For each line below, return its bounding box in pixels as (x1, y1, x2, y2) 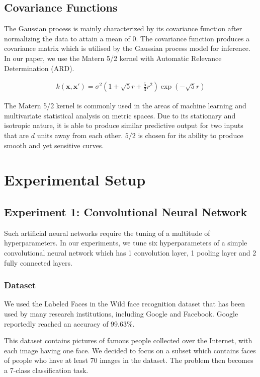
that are (4, 130, 29, 140)
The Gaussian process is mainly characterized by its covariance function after (4, 23, 242, 34)
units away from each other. (37, 130, 123, 140)
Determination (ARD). (4, 62, 74, 73)
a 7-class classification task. (4, 364, 89, 375)
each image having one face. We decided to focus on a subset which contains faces (4, 345, 256, 355)
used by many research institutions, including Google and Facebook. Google (4, 308, 238, 319)
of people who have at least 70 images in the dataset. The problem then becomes (4, 355, 253, 365)
